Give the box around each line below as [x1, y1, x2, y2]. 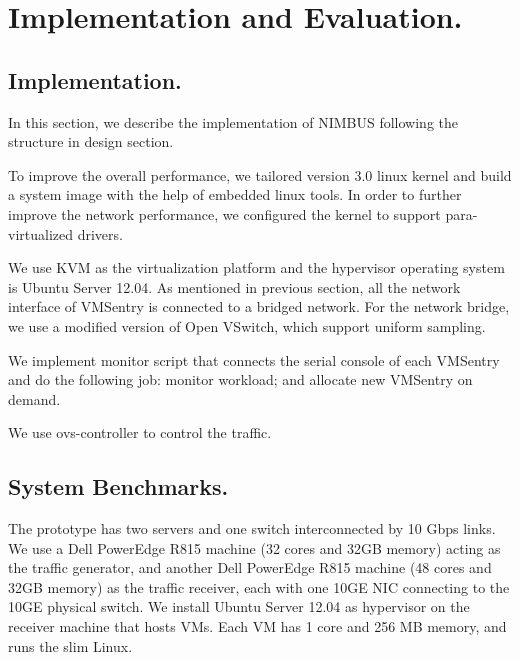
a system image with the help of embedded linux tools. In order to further [8, 184, 462, 205]
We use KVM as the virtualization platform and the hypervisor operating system [8, 257, 505, 278]
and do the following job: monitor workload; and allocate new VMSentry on [8, 369, 473, 390]
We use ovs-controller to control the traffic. [8, 422, 272, 443]
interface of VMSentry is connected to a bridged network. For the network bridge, [8, 296, 510, 317]
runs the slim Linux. [8, 635, 133, 656]
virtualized [8, 223, 74, 244]
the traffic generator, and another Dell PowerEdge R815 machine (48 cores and [8, 557, 492, 578]
